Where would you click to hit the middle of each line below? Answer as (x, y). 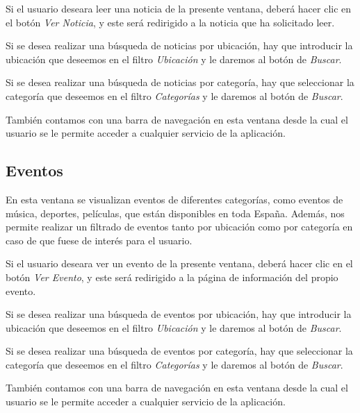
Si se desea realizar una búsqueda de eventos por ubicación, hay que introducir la (179, 314)
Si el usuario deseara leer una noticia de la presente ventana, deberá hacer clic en (179, 8)
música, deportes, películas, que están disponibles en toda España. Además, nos (175, 213)
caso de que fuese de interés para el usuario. (99, 240)
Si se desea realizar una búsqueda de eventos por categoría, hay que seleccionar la (179, 351)
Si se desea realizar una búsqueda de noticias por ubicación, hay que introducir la (179, 45)
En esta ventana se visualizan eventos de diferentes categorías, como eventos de (174, 199)
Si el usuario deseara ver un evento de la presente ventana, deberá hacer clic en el (179, 263)
